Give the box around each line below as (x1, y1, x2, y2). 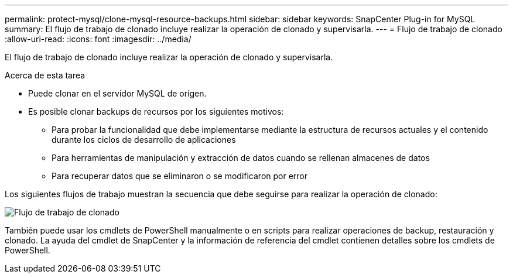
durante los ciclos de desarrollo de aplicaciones (52, 135, 236, 145)
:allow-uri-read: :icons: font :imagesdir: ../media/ (5, 34, 191, 44)
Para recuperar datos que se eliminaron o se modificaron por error (52, 171, 308, 181)
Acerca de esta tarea (5, 70, 85, 80)
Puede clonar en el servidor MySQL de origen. (28, 88, 207, 98)
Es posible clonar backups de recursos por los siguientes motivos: (28, 107, 284, 116)
